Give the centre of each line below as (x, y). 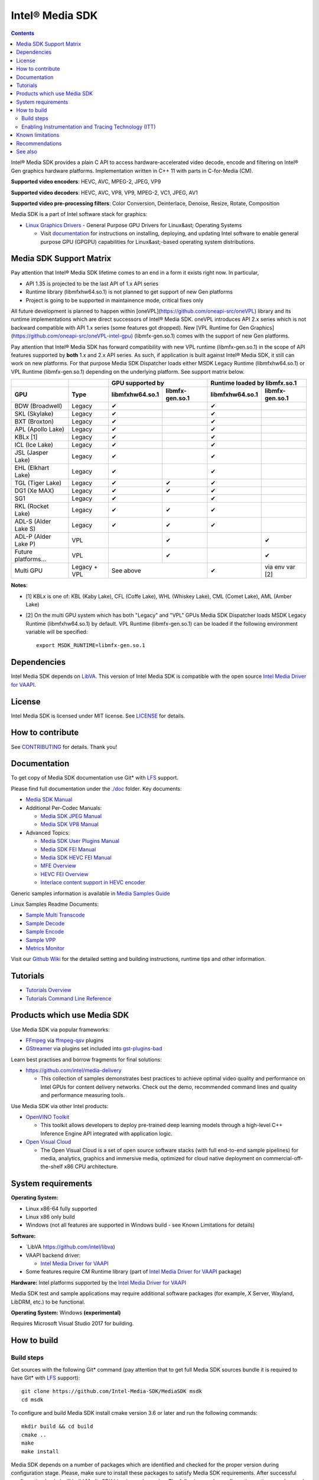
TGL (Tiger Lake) (38, 483)
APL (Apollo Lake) (40, 429)
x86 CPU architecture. (91, 1167)
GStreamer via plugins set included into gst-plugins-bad (94, 1048)
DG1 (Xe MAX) (34, 491)
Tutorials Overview (49, 990)
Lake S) (25, 529)
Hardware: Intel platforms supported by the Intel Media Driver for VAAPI (98, 1282)
